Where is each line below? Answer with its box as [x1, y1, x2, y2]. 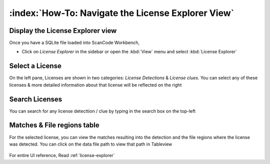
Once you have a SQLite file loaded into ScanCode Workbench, [9, 40, 140, 46]
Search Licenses [9, 95, 62, 103]
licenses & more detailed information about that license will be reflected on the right [9, 82, 182, 88]
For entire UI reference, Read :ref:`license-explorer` [9, 153, 115, 159]
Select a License [9, 62, 62, 70]
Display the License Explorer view [9, 26, 117, 35]
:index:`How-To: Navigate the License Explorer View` [9, 7, 234, 18]
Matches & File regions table [9, 121, 99, 130]
